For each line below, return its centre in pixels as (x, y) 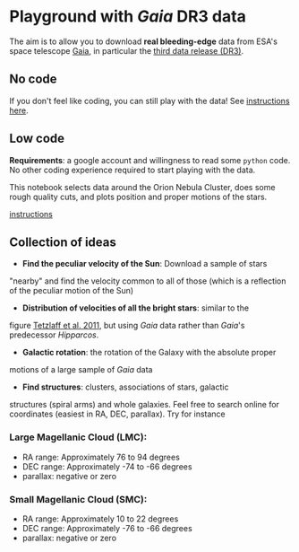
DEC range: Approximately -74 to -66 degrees (107, 466)
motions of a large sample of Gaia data (81, 370)
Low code (37, 139)
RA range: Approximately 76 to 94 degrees (101, 457)
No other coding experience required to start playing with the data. (132, 170)
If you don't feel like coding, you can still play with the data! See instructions (149, 101)
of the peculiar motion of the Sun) (72, 291)
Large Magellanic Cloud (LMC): (78, 437)
